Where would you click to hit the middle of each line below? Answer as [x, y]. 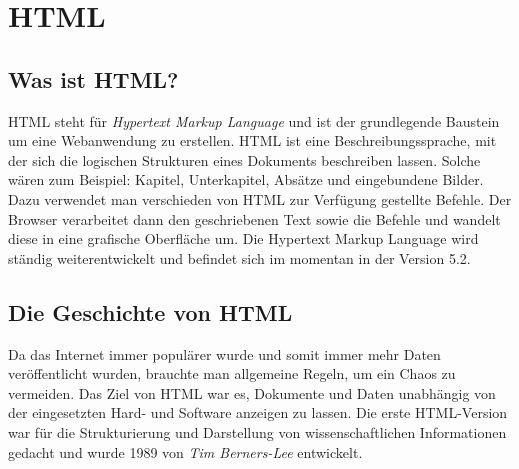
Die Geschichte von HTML [150, 311]
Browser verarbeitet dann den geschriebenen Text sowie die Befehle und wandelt [254, 218]
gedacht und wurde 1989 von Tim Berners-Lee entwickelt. [185, 451]
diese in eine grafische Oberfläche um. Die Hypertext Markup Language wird [243, 238]
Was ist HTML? [93, 78]
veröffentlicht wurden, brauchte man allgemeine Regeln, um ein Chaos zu [232, 373]
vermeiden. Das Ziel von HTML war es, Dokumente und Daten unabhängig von [252, 392]
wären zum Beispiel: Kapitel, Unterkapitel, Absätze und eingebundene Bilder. [246, 179]
